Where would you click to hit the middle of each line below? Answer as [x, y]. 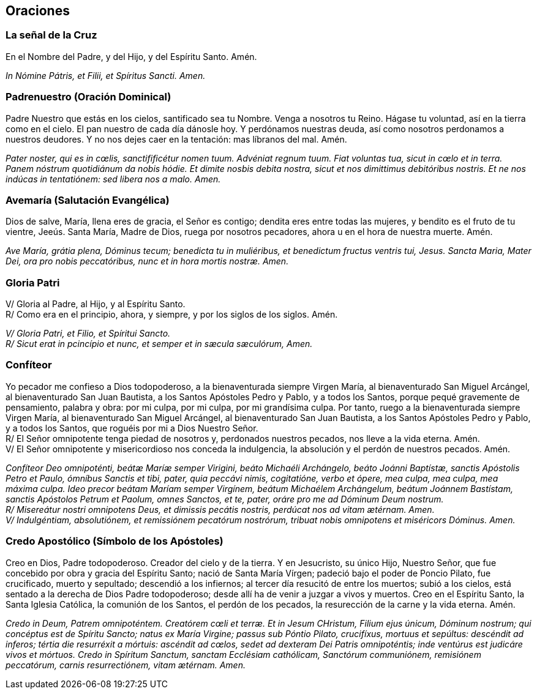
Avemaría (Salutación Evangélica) [88, 200]
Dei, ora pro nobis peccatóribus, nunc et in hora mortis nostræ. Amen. [147, 261]
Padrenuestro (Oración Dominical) [88, 97]
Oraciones [38, 11]
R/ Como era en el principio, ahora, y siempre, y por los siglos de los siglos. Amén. [172, 315]
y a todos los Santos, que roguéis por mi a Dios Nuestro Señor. [132, 428]
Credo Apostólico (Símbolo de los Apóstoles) [115, 541]
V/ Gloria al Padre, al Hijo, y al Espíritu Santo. [96, 304]
